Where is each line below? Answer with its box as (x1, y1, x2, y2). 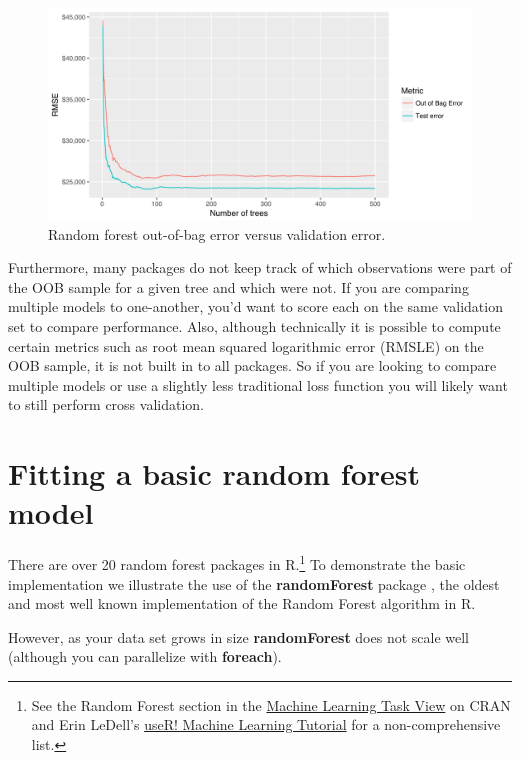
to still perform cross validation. (8, 394, 204, 415)
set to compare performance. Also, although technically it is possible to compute (8, 315, 501, 336)
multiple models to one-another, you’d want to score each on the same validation (8, 296, 503, 317)
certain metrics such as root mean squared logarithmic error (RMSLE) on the (8, 335, 484, 356)
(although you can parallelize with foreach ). (8, 646, 282, 667)
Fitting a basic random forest (8, 453, 421, 494)
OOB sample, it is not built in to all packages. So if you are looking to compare (8, 355, 497, 376)
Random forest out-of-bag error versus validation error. (48, 223, 386, 244)
